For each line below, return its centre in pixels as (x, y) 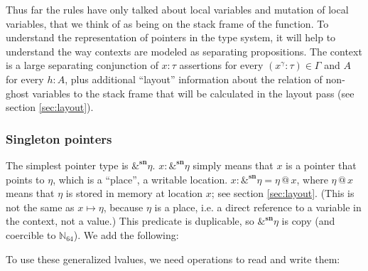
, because (123, 207)
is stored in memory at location (134, 193)
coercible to (31, 234)
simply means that (233, 165)
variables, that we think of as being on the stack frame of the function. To (167, 23)
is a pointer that (321, 165)
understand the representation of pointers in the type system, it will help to (171, 37)
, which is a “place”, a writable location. (140, 179)
